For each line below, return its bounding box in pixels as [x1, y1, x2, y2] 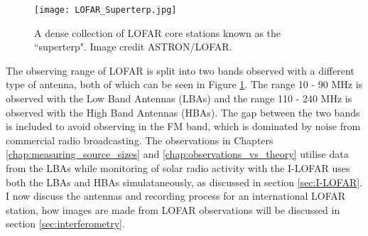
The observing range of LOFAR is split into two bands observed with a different [6, 63, 355, 77]
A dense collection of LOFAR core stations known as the [34, 25, 281, 40]
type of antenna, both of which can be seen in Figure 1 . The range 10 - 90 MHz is [6, 77, 363, 92]
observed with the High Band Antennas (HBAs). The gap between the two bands [6, 104, 360, 119]
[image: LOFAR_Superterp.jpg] [34, 5, 177, 15]
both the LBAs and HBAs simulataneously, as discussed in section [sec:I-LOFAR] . [6, 174, 363, 189]
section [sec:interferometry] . [6, 216, 125, 231]
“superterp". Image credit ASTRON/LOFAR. [34, 39, 232, 54]
